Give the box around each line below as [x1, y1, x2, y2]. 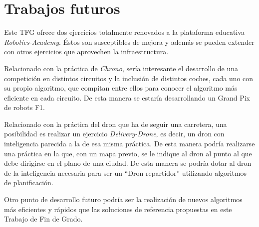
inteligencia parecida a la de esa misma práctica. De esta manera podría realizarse [4, 138, 255, 149]
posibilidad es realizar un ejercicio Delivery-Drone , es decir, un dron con [4, 128, 225, 139]
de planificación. [4, 177, 53, 188]
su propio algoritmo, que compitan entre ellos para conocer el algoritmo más [4, 83, 238, 93]
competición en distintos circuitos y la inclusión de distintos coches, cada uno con [4, 73, 254, 83]
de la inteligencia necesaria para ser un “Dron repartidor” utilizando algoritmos [4, 167, 247, 178]
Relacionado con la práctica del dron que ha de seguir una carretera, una [4, 118, 227, 129]
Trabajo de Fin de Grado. [4, 214, 83, 224]
